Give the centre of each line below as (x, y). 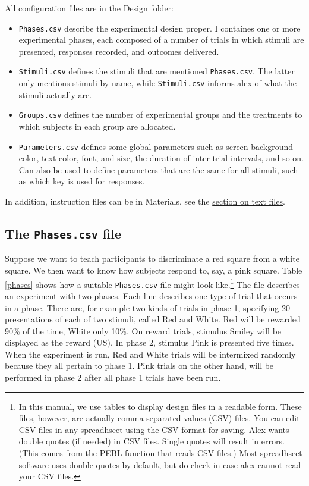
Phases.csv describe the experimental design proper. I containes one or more (160, 28)
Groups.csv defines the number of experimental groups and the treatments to (160, 115)
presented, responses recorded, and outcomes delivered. (119, 51)
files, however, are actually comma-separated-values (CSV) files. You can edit (159, 418)
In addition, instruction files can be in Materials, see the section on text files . (145, 201)
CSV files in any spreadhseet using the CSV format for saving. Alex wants (154, 429)
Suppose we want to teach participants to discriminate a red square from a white (152, 258)
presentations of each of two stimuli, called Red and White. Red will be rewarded (153, 319)
